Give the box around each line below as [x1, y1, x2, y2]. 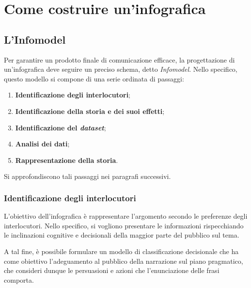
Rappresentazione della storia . [15, 155, 118, 165]
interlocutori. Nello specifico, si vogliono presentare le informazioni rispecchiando [4, 220, 244, 230]
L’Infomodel [4, 32, 66, 47]
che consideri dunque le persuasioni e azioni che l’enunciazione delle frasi [4, 265, 220, 275]
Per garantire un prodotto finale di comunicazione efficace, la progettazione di [4, 54, 235, 64]
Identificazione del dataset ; [15, 122, 106, 132]
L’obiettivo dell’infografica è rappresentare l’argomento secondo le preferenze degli [4, 211, 248, 221]
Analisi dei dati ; [15, 139, 70, 149]
